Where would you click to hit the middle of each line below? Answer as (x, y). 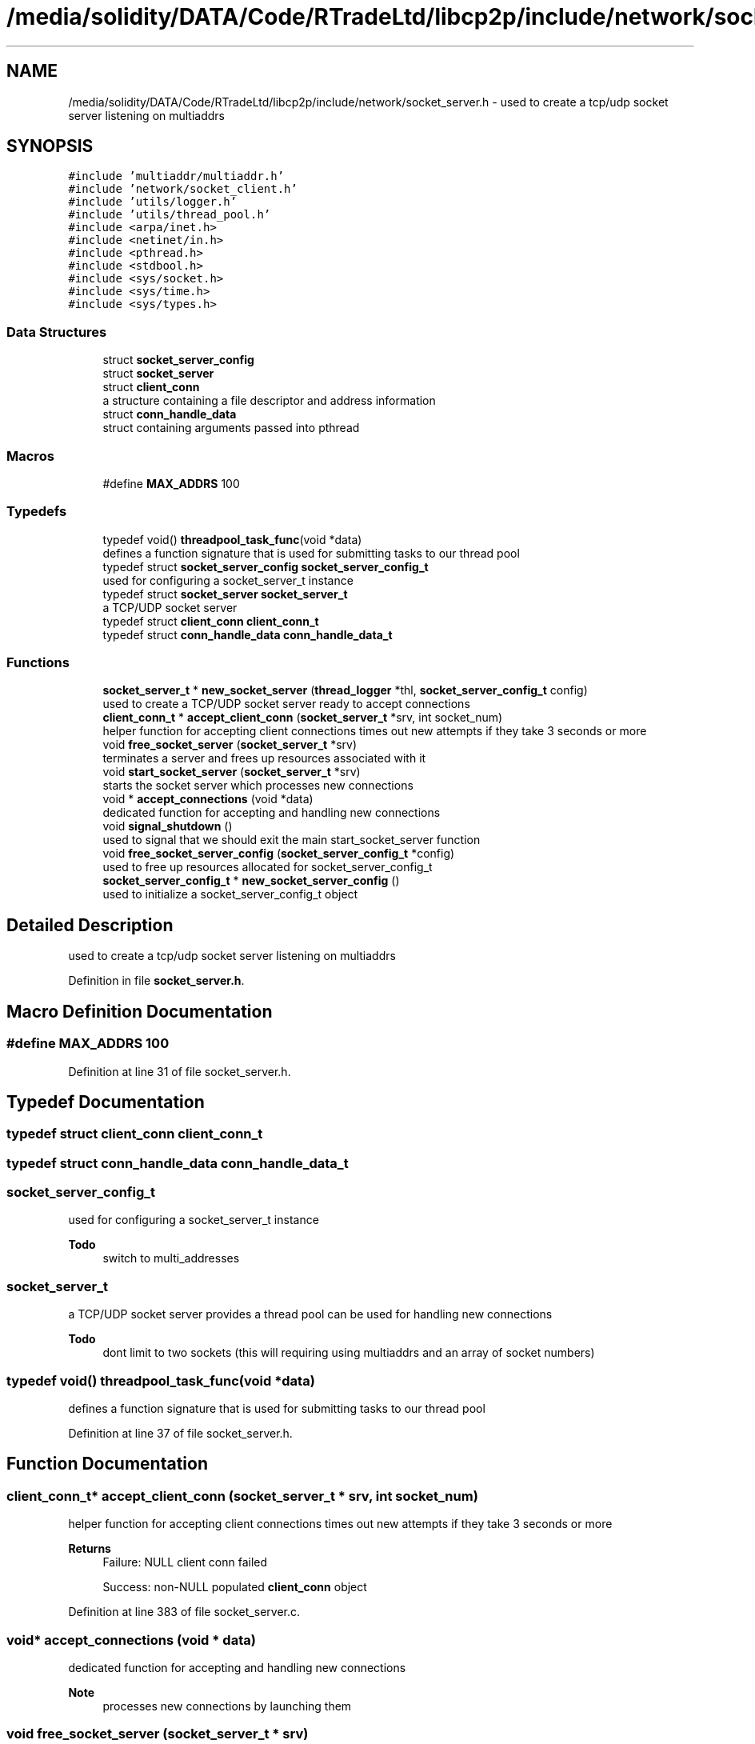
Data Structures (57, 332)
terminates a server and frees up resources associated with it (264, 758)
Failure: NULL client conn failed (185, 1562)
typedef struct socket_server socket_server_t (225, 594)
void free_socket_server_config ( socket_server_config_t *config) (279, 854)
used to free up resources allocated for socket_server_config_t (268, 867)
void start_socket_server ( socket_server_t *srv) (232, 772)
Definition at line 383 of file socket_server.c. (184, 1612)
